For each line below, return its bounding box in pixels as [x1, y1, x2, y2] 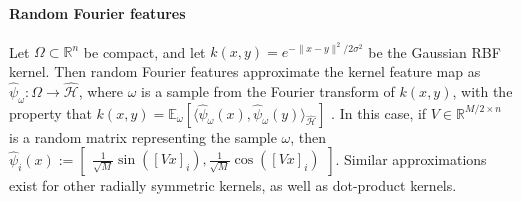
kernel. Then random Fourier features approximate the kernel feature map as [9, 61, 481, 82]
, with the [452, 80, 513, 101]
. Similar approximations [335, 149, 487, 170]
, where [78, 80, 124, 101]
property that [9, 102, 92, 123]
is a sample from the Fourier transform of [141, 80, 395, 101]
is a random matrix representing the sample [9, 126, 277, 147]
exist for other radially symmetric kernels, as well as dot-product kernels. [9, 175, 457, 196]
